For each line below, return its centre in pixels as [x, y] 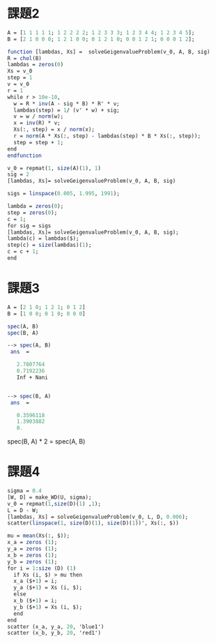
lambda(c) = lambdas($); [43, 239]
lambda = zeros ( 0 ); [36, 206]
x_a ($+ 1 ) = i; [36, 581]
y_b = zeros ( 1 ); [32, 561]
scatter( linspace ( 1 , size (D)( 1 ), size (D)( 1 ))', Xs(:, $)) [93, 523]
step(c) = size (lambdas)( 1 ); [49, 245]
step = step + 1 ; [39, 142]
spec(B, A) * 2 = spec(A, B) [46, 441]
